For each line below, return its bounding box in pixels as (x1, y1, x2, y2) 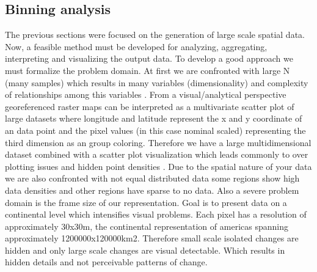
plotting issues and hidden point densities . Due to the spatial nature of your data (5, 160, 312, 172)
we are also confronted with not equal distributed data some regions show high (5, 172, 300, 185)
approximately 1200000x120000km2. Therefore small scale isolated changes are (5, 232, 299, 244)
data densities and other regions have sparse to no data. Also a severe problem (5, 183, 299, 196)
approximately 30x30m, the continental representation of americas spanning (5, 219, 288, 232)
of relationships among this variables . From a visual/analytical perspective (5, 88, 286, 101)
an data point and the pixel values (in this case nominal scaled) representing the (5, 123, 306, 136)
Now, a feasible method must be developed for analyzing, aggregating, (5, 40, 268, 53)
